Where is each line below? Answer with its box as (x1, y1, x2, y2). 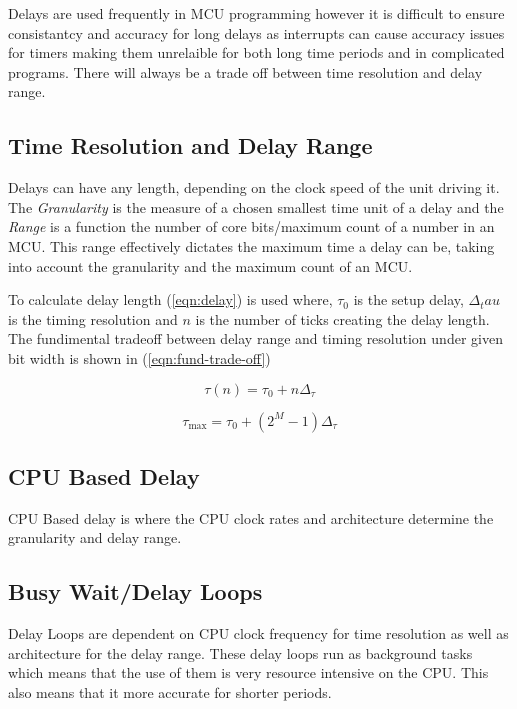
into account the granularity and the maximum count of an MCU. (8, 255, 413, 276)
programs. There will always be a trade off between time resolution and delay (8, 61, 483, 82)
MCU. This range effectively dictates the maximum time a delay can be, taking (8, 235, 495, 256)
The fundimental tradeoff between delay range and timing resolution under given (8, 328, 503, 349)
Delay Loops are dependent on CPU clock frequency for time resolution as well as (8, 623, 509, 644)
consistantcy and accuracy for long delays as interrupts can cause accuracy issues (8, 22, 505, 43)
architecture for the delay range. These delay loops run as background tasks (8, 642, 473, 663)
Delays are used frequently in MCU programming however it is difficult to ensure (8, 3, 505, 23)
